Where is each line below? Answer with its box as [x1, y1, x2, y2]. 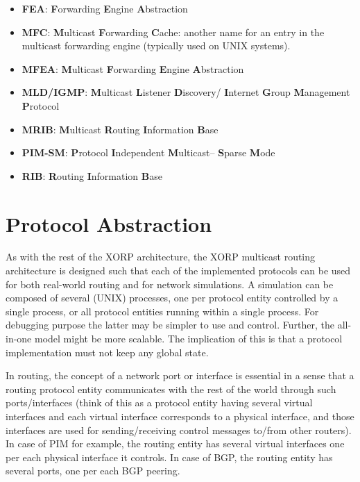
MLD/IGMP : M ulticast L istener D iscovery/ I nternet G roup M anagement [22, 85, 350, 99]
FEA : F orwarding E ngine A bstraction [22, 1, 188, 15]
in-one [6, 331, 32, 346]
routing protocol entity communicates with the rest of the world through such [6, 381, 336, 396]
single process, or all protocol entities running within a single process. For [6, 304, 319, 318]
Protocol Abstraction [6, 209, 212, 238]
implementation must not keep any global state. [6, 344, 209, 359]
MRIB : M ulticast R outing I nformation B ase [22, 122, 218, 136]
